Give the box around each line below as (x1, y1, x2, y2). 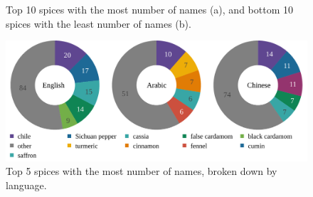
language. (6, 177, 47, 192)
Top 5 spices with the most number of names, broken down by (6, 164, 277, 179)
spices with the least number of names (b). (6, 16, 191, 31)
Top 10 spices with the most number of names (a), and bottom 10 (6, 2, 293, 16)
